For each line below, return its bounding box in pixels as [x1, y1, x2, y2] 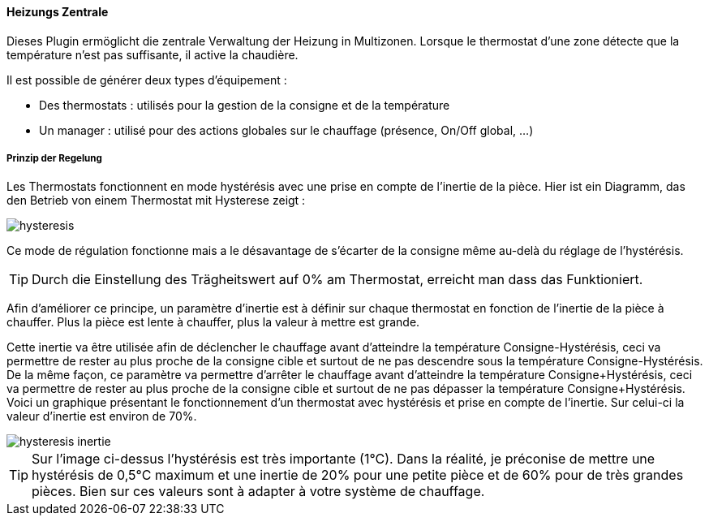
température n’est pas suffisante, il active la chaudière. [6, 47, 299, 62]
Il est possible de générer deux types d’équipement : [6, 72, 287, 87]
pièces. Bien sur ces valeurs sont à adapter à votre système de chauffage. [32, 483, 485, 500]
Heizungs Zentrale [6, 5, 109, 19]
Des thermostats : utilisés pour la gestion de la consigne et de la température [39, 97, 450, 112]
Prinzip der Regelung [6, 153, 102, 164]
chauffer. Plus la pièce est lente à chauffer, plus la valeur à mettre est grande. [6, 315, 420, 330]
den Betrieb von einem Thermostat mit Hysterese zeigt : [6, 193, 306, 208]
